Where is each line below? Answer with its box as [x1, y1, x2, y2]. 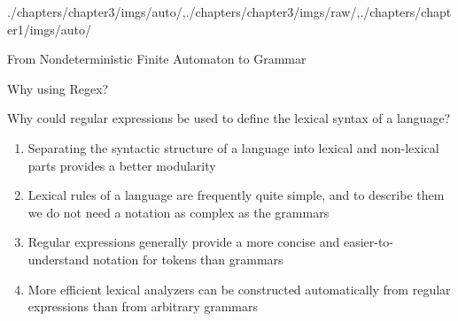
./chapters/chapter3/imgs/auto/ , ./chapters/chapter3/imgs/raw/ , [7, 3, 361, 20]
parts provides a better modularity [27, 156, 216, 174]
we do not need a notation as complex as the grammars [27, 203, 330, 221]
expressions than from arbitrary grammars [27, 297, 259, 316]
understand [27, 249, 89, 268]
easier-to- [343, 233, 394, 251]
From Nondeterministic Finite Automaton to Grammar [7, 50, 307, 68]
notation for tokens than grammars [93, 249, 283, 268]
